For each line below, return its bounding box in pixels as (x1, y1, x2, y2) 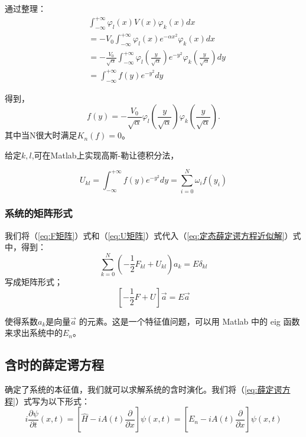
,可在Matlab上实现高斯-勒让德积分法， (31, 148, 179, 161)
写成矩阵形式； (5, 276, 63, 288)
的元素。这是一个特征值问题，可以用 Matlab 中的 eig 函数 (79, 315, 300, 327)
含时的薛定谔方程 (5, 355, 104, 374)
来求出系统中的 (5, 326, 63, 339)
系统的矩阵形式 (5, 206, 73, 221)
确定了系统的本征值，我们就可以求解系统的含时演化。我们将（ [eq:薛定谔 (5, 383, 282, 396)
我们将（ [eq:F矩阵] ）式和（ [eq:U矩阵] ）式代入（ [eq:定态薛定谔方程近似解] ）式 (5, 229, 301, 241)
